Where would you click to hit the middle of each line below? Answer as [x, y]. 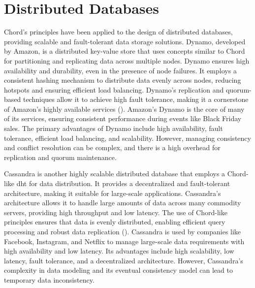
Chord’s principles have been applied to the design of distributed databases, [118, 32]
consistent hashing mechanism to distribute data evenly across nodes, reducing [123, 80]
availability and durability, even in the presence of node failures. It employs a [120, 70]
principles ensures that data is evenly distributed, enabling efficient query [115, 222]
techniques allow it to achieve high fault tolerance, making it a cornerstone [136, 99]
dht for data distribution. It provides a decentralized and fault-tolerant [123, 183]
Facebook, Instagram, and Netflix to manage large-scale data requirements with [124, 241]
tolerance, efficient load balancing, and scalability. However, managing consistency [127, 138]
